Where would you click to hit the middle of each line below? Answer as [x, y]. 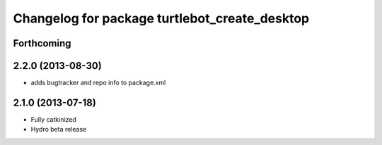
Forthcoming [42, 43]
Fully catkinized [54, 119]
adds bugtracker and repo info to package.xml [98, 83]
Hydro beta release [59, 130]
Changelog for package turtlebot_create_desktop [161, 18]
